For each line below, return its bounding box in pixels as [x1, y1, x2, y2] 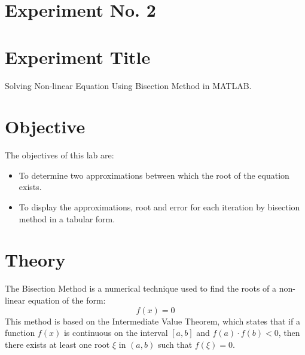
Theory [5, 247, 66, 272]
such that [157, 338, 193, 350]
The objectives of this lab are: [5, 149, 114, 161]
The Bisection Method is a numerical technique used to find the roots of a [5, 282, 277, 295]
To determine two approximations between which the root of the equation [19, 169, 289, 181]
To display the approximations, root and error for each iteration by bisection [19, 201, 300, 213]
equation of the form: [28, 293, 106, 306]
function [5, 326, 35, 339]
